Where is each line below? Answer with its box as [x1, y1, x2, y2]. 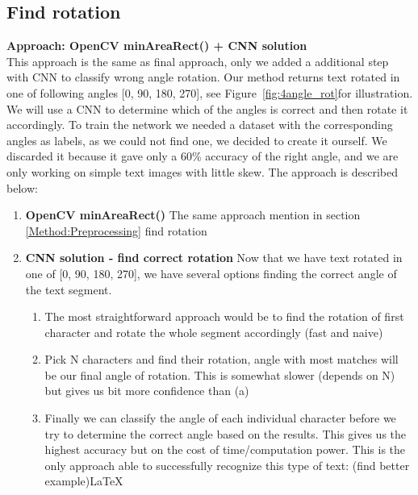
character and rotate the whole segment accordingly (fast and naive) [44, 323, 383, 340]
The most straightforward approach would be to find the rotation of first [44, 308, 404, 325]
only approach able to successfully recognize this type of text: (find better [44, 456, 410, 473]
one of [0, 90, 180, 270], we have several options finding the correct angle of [25, 264, 397, 281]
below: [6, 179, 38, 196]
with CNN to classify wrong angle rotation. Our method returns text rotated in [6, 69, 400, 85]
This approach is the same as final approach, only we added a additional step [6, 52, 389, 69]
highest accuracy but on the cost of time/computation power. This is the [44, 441, 406, 458]
